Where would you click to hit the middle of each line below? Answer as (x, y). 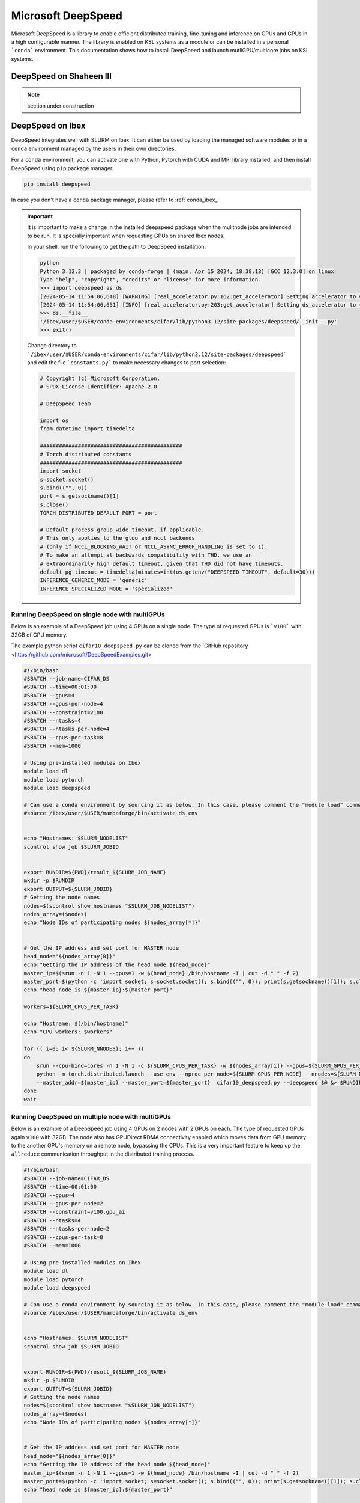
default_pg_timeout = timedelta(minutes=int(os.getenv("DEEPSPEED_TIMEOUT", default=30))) (177, 572)
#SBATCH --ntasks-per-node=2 (67, 1229)
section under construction (61, 106)
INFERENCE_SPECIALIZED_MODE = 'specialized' (106, 589)
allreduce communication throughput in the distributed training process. (103, 1154)
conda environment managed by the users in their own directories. (94, 148)
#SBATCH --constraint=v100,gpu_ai (74, 1212)
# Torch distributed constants (86, 454)
